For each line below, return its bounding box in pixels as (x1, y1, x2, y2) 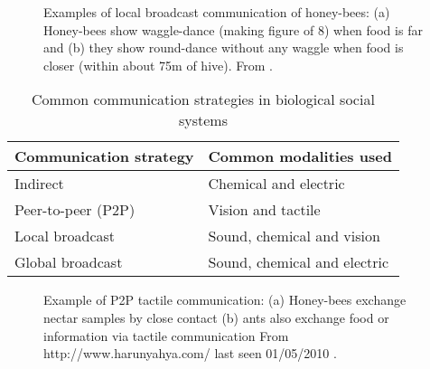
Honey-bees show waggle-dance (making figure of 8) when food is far (43, 20, 423, 39)
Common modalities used (208, 146, 392, 167)
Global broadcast (14, 251, 123, 273)
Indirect (14, 173, 64, 194)
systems (178, 109, 228, 131)
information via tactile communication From (43, 326, 289, 345)
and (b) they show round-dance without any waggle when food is (43, 38, 404, 57)
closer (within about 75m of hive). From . (43, 55, 273, 74)
